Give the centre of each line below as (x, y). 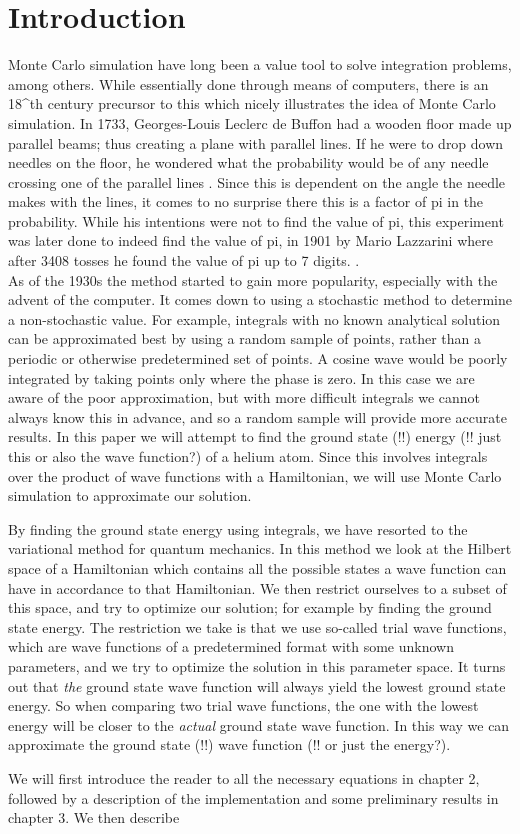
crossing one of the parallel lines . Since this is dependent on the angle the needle (257, 181)
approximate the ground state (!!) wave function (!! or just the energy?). (229, 744)
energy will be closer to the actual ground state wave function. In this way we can (259, 724)
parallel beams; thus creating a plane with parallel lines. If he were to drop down (256, 142)
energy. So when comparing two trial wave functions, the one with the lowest (243, 705)
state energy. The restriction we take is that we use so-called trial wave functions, (257, 626)
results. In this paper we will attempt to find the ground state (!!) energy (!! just (255, 436)
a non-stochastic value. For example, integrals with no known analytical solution (254, 318)
